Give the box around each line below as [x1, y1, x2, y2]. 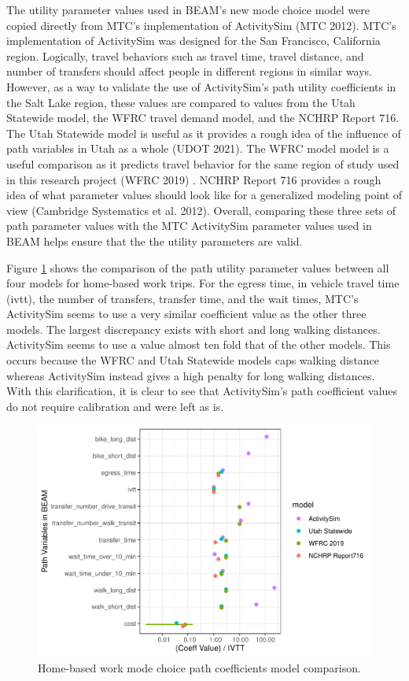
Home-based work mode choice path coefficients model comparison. [38, 659, 361, 675]
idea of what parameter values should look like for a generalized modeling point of [6, 187, 403, 203]
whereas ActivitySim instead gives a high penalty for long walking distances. [6, 367, 375, 383]
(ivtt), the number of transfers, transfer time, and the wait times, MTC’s [6, 290, 359, 306]
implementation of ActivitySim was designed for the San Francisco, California [6, 32, 381, 49]
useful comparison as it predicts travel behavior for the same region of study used [6, 155, 400, 172]
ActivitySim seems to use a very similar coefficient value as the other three [6, 305, 367, 322]
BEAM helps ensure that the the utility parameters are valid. [6, 232, 303, 249]
